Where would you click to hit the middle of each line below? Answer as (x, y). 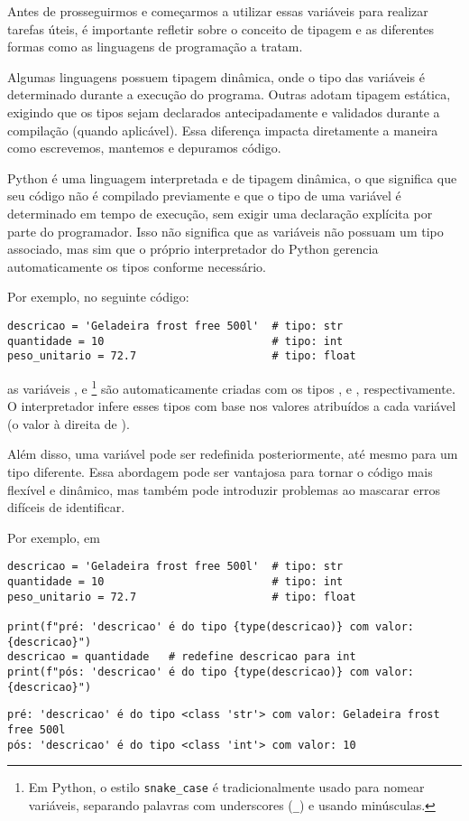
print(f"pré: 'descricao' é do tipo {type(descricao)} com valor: (211, 626)
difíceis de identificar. (66, 507)
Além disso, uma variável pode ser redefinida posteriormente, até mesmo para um (233, 454)
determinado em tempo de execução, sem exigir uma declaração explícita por (220, 213)
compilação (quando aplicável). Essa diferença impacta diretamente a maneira (223, 130)
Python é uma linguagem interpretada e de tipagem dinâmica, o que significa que (232, 177)
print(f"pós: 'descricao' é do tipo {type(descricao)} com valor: (211, 672)
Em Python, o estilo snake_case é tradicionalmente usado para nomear (226, 787)
